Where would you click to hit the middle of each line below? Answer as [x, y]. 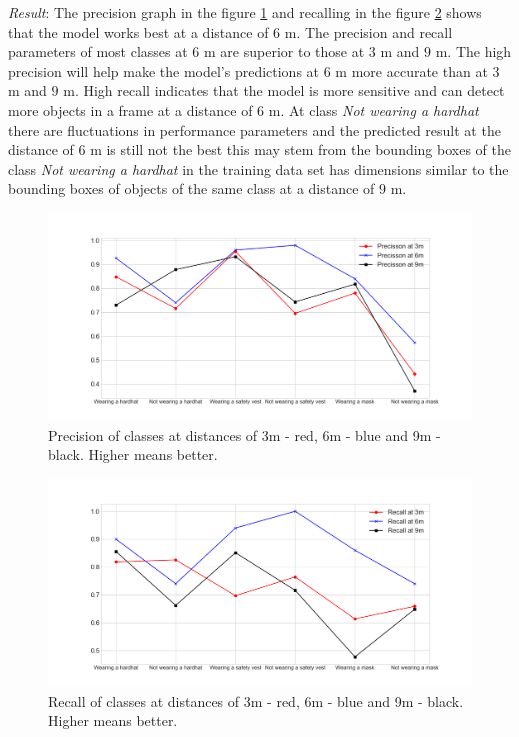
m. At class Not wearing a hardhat [373, 109]
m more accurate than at [411, 70]
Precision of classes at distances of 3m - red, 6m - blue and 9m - [244, 434]
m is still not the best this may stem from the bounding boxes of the [300, 149]
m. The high [473, 51]
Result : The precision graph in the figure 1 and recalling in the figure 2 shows [245, 12]
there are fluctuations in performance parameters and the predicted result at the [254, 129]
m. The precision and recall [368, 31]
